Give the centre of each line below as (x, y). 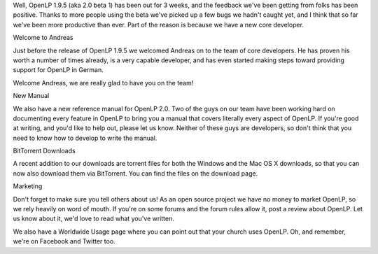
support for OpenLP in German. (58, 70)
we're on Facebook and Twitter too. (64, 241)
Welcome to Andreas (43, 38)
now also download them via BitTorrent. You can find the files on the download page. (135, 173)
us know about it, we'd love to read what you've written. (94, 219)
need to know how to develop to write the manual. (85, 138)
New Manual (31, 96)
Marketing (28, 186)
